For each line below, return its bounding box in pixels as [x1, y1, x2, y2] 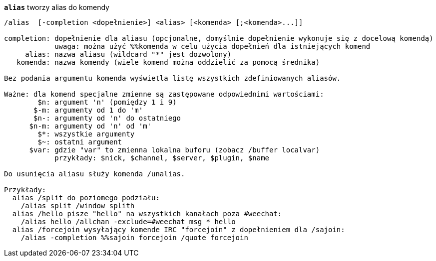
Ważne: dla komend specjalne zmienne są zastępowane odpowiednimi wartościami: [4, 90, 324, 98]
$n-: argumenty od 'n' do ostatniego [33, 114, 181, 122]
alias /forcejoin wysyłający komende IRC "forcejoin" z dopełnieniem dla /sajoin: [12, 226, 345, 234]
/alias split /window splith [20, 202, 135, 210]
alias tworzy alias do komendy [4, 3, 109, 11]
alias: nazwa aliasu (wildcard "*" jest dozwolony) [25, 50, 232, 58]
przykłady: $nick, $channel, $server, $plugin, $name [54, 154, 270, 162]
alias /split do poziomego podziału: [12, 194, 160, 202]
